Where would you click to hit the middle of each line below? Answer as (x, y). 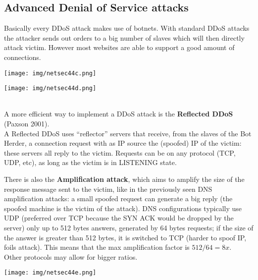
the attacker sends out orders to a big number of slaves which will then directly (124, 37)
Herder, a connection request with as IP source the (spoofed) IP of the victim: (123, 143)
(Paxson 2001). (27, 124)
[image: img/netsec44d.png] (50, 88)
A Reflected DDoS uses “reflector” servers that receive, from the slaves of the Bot (128, 133)
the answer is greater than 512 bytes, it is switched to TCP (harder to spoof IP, (125, 237)
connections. (23, 57)
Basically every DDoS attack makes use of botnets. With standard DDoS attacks (127, 28)
